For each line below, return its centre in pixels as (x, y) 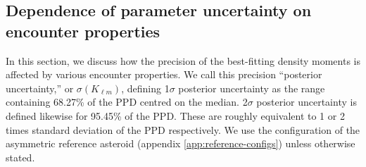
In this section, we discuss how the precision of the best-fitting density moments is (183, 60)
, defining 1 (145, 88)
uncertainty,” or (40, 88)
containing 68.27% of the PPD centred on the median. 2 (127, 102)
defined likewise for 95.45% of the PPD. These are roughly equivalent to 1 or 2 (175, 115)
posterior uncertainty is (307, 102)
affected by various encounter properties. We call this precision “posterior (164, 74)
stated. (20, 157)
